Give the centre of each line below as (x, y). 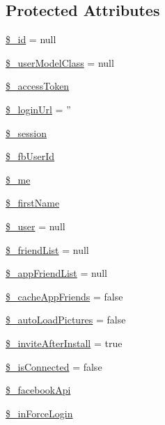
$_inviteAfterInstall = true (64, 343)
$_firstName (33, 203)
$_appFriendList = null (57, 273)
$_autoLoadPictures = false (66, 320)
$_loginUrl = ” (38, 109)
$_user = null (36, 226)
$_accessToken (38, 86)
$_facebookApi (38, 390)
